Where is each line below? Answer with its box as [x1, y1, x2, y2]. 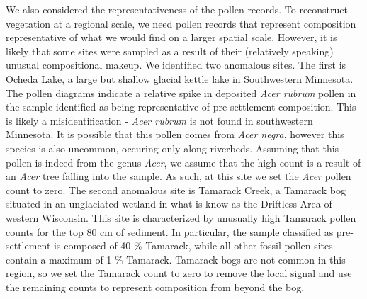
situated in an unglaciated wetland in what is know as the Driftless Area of [6, 196, 332, 211]
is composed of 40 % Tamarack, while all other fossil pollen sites [54, 238, 333, 253]
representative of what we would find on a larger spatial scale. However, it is [6, 30, 337, 45]
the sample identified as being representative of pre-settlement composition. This [6, 99, 356, 114]
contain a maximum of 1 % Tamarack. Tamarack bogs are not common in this [6, 252, 346, 266]
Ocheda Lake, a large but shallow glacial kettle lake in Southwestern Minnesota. [6, 71, 354, 86]
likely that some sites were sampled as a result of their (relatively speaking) [6, 43, 334, 58]
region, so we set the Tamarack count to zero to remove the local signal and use [6, 266, 352, 281]
